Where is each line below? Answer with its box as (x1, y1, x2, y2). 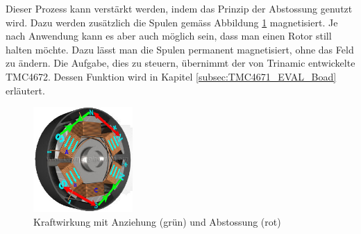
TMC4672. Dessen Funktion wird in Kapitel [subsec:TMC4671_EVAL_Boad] (6, 69, 337, 83)
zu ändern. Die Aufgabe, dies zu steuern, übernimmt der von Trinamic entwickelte (6, 56, 355, 70)
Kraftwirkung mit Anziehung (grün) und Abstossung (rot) (33, 214, 281, 228)
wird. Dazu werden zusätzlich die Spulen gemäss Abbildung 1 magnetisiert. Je (6, 15, 338, 29)
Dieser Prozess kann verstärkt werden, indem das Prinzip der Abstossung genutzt (6, 1, 353, 15)
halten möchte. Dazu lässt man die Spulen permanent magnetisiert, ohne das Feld (6, 42, 354, 56)
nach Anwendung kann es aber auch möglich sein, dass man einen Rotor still (6, 28, 332, 43)
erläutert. (6, 83, 45, 97)
